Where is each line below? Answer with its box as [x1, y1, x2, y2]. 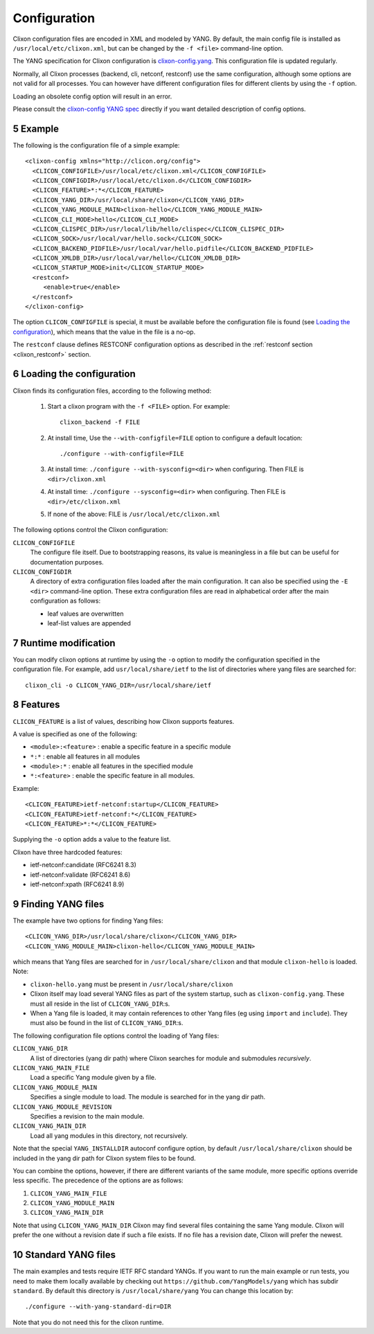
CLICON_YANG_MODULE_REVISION [12, 1103, 112, 1111]
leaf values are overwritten [47, 610, 124, 618]
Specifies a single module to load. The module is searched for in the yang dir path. [30, 1093, 266, 1101]
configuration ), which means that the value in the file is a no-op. [12, 328, 196, 336]
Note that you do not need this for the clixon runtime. [12, 1318, 164, 1326]
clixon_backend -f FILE [60, 418, 141, 426]
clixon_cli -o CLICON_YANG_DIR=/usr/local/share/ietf [25, 681, 211, 689]
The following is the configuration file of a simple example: [12, 141, 180, 149]
